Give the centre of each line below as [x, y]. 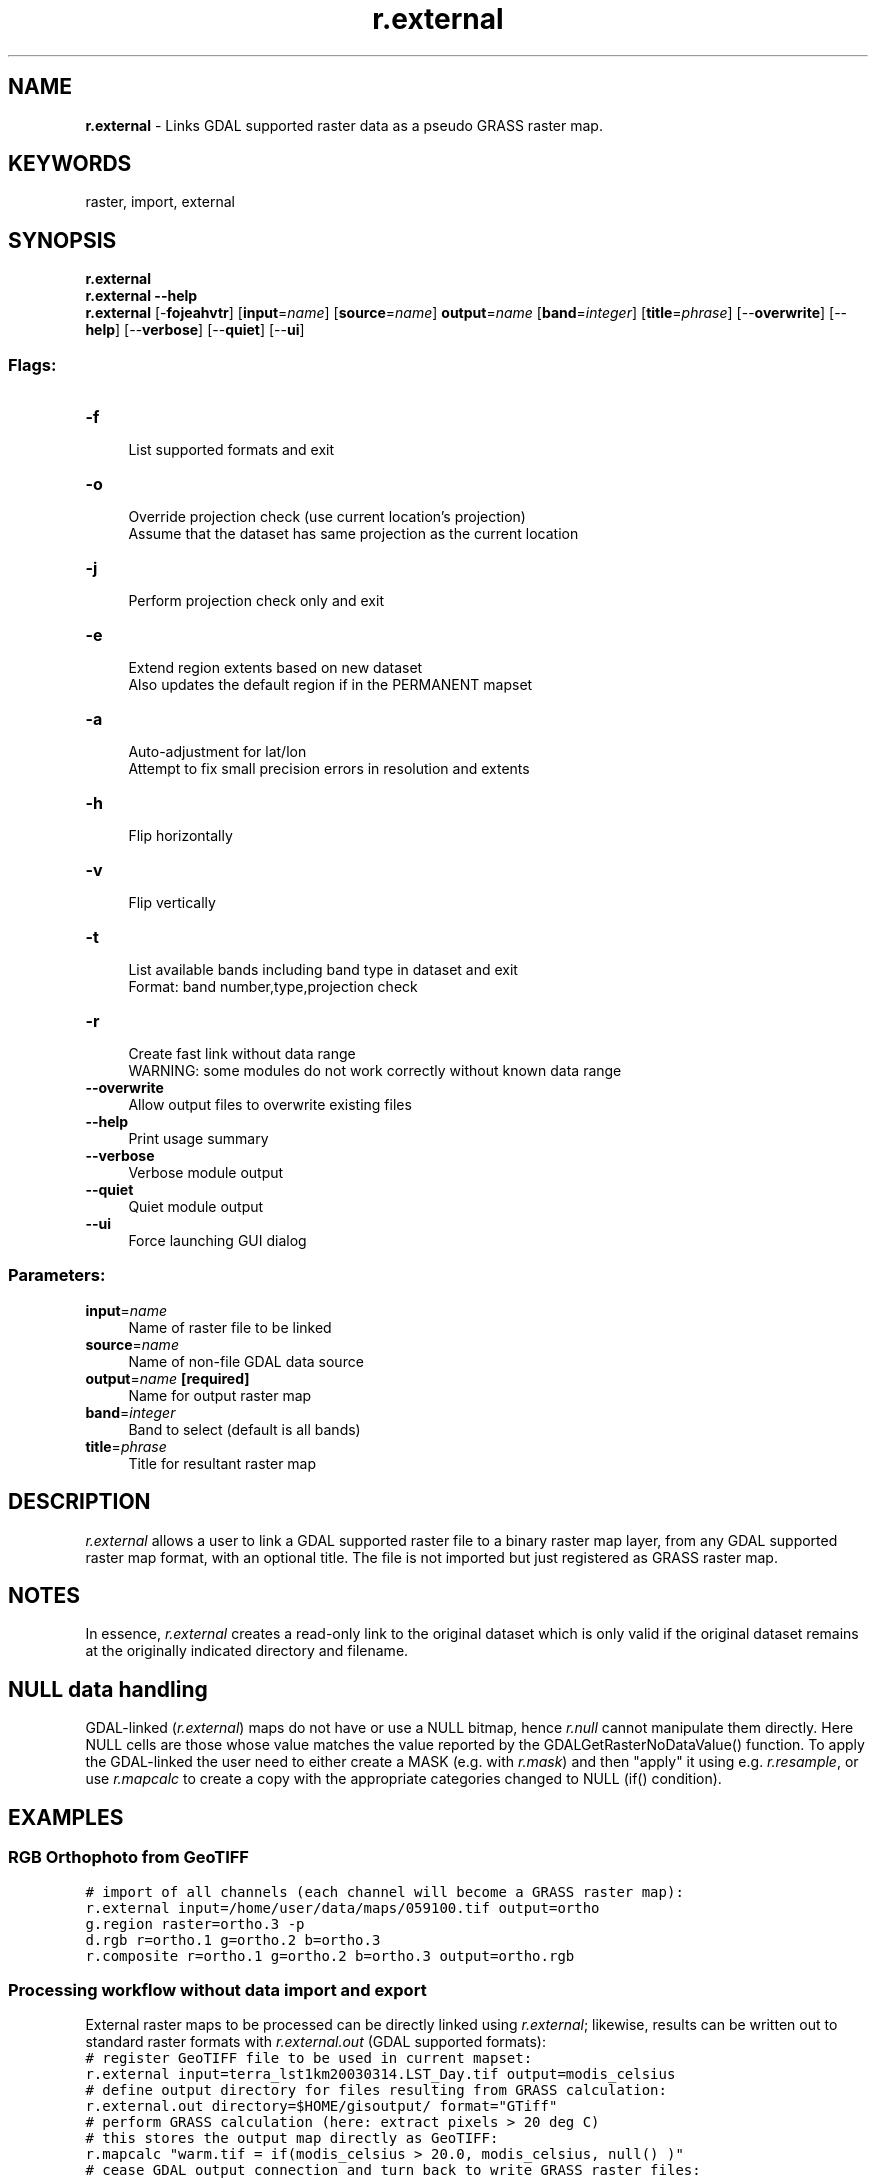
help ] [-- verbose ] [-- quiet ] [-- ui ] [195, 330]
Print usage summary [198, 1139]
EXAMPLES [66, 1817]
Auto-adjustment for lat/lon [217, 752]
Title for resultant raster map [222, 1463]
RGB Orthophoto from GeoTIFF [128, 1857]
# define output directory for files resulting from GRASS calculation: [376, 2090]
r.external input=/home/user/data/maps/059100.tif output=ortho [342, 1907]
